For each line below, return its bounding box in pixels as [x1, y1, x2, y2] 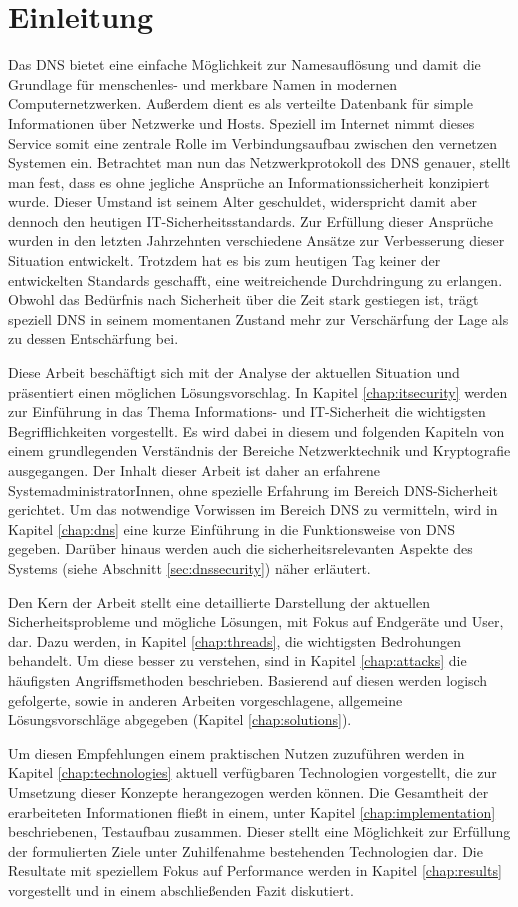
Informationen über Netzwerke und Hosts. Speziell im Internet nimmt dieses [8, 112, 475, 133]
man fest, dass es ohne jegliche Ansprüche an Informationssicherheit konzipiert [8, 171, 490, 192]
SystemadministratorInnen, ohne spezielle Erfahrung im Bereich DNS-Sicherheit [8, 479, 498, 500]
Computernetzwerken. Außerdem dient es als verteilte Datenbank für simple [8, 93, 473, 114]
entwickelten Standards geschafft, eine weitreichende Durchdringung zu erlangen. [8, 269, 503, 290]
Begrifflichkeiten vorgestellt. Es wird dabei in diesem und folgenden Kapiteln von [8, 420, 505, 441]
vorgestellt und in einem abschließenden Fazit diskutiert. [8, 879, 354, 900]
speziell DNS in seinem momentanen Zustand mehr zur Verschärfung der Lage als [8, 308, 509, 329]
